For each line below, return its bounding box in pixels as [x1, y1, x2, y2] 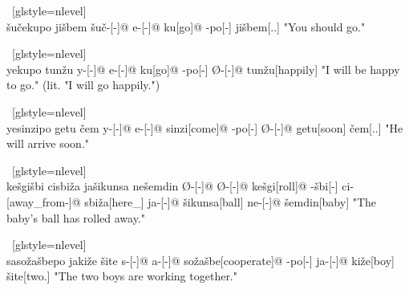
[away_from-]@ [6, 193, 81, 210]
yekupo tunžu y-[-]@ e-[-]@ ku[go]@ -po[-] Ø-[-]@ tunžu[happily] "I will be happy [6, 60, 400, 77]
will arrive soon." [6, 135, 90, 152]
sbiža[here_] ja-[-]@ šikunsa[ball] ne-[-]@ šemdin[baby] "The [84, 193, 377, 210]
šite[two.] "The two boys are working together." [6, 268, 237, 284]
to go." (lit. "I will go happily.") [6, 76, 160, 93]
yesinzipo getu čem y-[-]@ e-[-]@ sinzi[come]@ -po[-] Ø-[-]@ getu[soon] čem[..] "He [6, 119, 403, 136]
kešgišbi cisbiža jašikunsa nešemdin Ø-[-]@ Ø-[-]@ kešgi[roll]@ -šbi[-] [6, 178, 338, 194]
